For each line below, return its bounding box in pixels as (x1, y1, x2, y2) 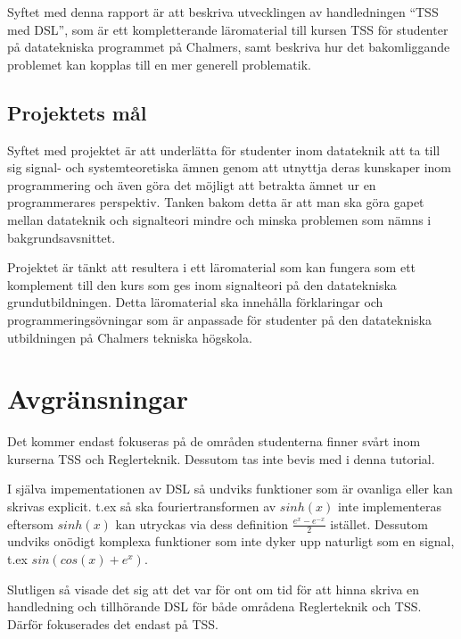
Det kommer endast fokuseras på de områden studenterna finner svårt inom (7, 432, 421, 451)
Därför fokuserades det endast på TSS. (7, 614, 219, 633)
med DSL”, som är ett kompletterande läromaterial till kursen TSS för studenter (7, 20, 449, 38)
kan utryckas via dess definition (115, 514, 289, 533)
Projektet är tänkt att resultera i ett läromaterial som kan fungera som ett (7, 258, 416, 277)
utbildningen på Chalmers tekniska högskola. (7, 328, 252, 346)
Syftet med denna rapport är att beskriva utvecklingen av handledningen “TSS (7, 3, 439, 21)
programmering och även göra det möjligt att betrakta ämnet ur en (7, 175, 376, 194)
